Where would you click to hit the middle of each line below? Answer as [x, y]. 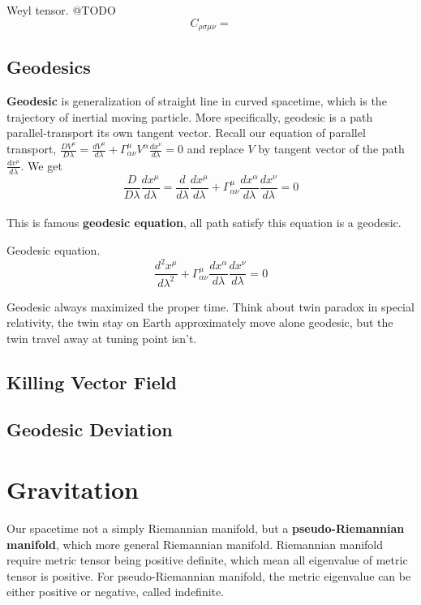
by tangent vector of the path [331, 149]
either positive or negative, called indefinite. [116, 592]
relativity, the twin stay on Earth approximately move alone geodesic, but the [200, 322]
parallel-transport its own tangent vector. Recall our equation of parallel [186, 133]
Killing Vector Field [92, 382]
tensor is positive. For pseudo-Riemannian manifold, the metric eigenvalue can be [209, 575]
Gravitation [73, 489]
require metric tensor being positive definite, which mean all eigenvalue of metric [207, 560]
